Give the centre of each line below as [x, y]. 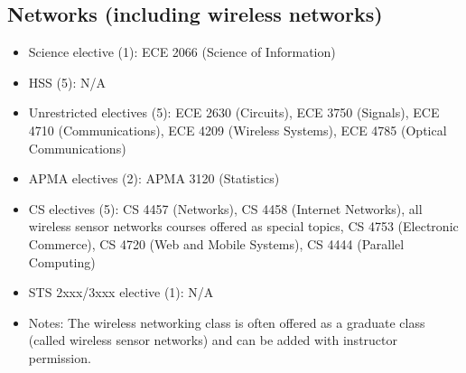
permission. [60, 357]
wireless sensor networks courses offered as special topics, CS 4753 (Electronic [243, 226]
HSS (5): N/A [67, 82]
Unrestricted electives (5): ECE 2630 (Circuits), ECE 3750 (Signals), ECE [234, 112]
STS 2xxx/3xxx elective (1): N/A [121, 292]
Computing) [62, 261]
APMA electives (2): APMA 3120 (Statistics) [154, 178]
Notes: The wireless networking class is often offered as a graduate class [227, 322]
